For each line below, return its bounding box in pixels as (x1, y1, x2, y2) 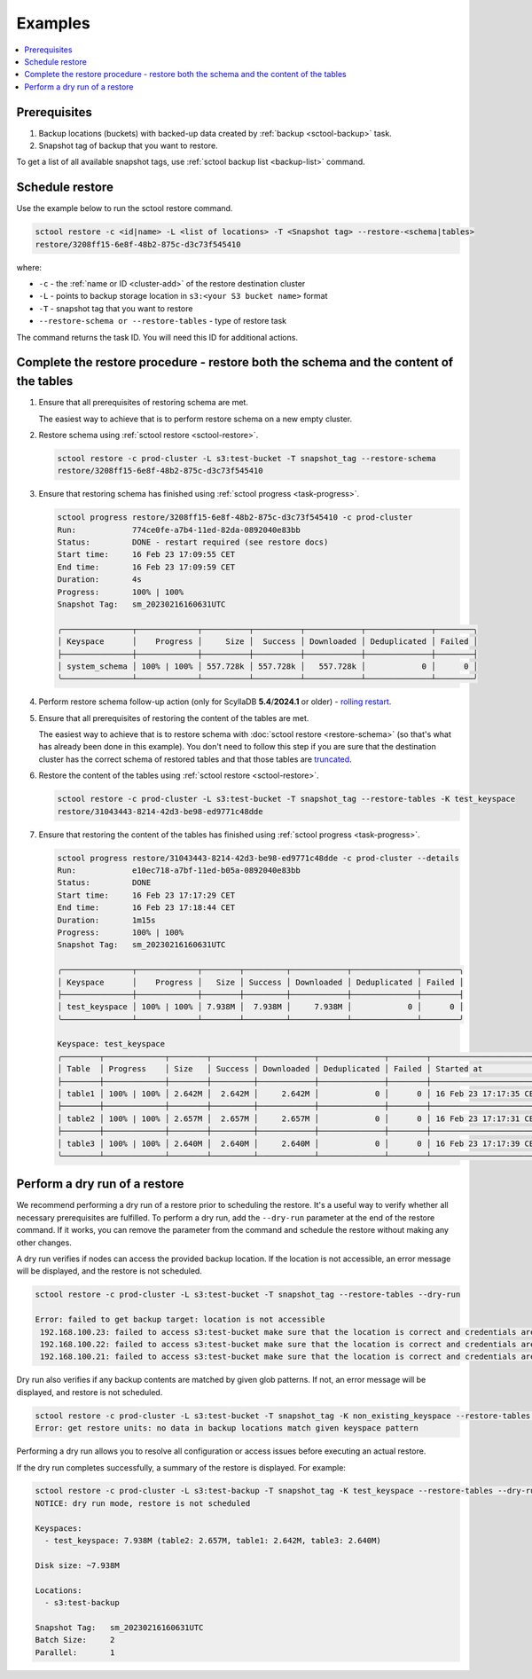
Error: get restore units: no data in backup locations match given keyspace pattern (35, 1424, 419, 1433)
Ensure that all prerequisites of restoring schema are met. (38, 397, 248, 408)
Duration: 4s (57, 575, 142, 585)
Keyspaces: (35, 1523, 82, 1534)
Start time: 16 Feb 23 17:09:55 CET (57, 550, 235, 560)
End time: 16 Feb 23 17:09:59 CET (57, 561, 235, 572)
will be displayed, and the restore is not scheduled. (16, 1266, 203, 1276)
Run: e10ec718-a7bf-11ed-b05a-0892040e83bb (57, 866, 301, 875)
